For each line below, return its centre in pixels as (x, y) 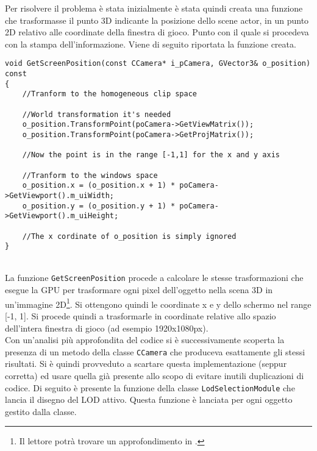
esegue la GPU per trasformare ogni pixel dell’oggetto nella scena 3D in (139, 290)
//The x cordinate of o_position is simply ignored (129, 236)
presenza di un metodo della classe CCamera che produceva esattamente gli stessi (155, 351)
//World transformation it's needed (97, 114)
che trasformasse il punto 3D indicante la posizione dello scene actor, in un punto (157, 20)
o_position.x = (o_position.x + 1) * (99, 186)
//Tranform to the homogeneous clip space (109, 94)
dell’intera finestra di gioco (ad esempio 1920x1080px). (107, 328)
